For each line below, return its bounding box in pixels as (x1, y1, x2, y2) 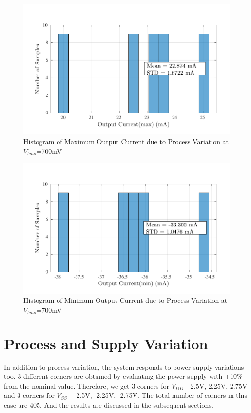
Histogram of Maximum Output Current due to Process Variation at (23, 136, 229, 147)
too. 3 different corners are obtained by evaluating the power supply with (4, 371, 223, 381)
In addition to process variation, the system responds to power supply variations (4, 361, 244, 372)
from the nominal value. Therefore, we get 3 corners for (4, 380, 170, 391)
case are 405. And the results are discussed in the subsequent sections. (4, 400, 213, 410)
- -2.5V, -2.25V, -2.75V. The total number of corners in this (69, 390, 247, 400)
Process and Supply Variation (4, 333, 208, 353)
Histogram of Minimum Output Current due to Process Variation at (23, 295, 228, 305)
